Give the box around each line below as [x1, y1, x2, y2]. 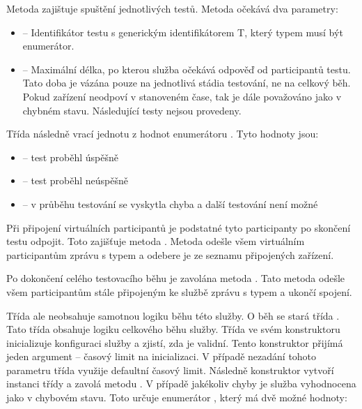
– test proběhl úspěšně [22, 149, 118, 164]
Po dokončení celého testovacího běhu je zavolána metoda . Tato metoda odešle [6, 271, 345, 285]
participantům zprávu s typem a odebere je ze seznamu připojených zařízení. [6, 247, 334, 262]
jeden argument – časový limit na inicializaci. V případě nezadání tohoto [6, 349, 317, 364]
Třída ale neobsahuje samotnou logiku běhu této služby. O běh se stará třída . [6, 308, 340, 322]
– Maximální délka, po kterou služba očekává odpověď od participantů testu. [22, 61, 351, 76]
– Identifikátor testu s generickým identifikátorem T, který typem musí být [22, 24, 343, 39]
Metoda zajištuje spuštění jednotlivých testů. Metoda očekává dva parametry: [6, 1, 338, 15]
